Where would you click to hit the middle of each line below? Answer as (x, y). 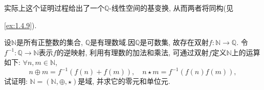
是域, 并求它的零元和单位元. (124, 81)
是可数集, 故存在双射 (174, 42)
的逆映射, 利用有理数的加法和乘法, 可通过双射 (133, 52)
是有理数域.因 (113, 42)
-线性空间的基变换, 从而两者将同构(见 (171, 8)
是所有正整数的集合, (50, 42)
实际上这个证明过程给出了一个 (54, 8)
